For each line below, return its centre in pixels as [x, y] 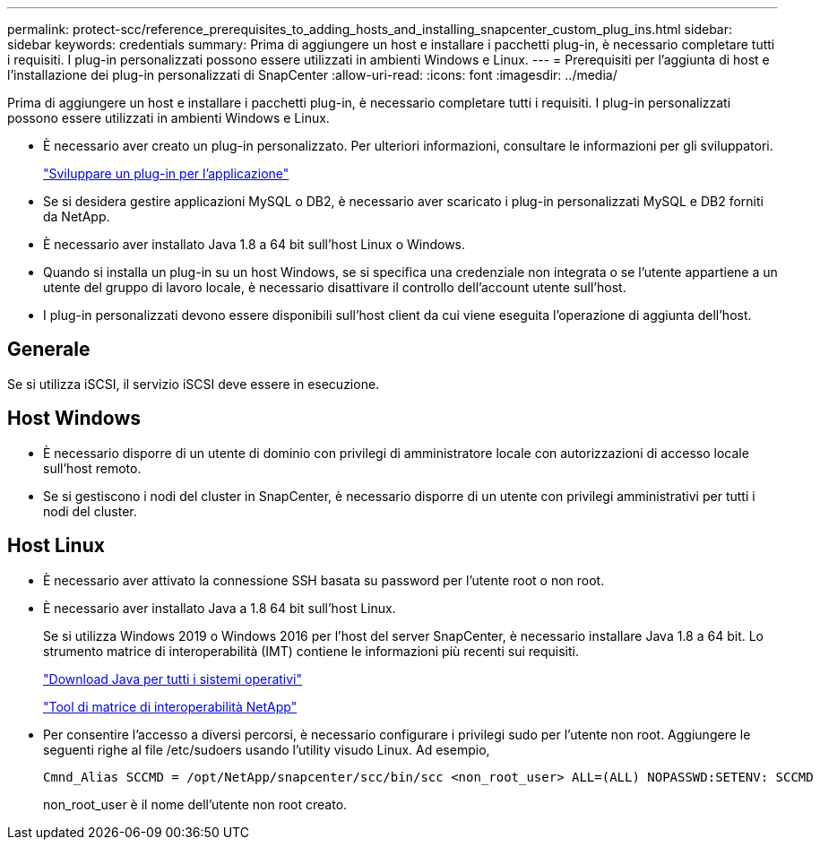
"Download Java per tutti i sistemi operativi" [173, 678]
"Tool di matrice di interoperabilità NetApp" [170, 706]
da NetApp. [77, 216]
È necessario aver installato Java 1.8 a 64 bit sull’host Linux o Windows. [255, 244]
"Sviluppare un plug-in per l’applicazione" [166, 173]
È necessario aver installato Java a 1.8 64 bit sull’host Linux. [220, 608]
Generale [49, 350]
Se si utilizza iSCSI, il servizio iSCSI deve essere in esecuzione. [194, 384]
